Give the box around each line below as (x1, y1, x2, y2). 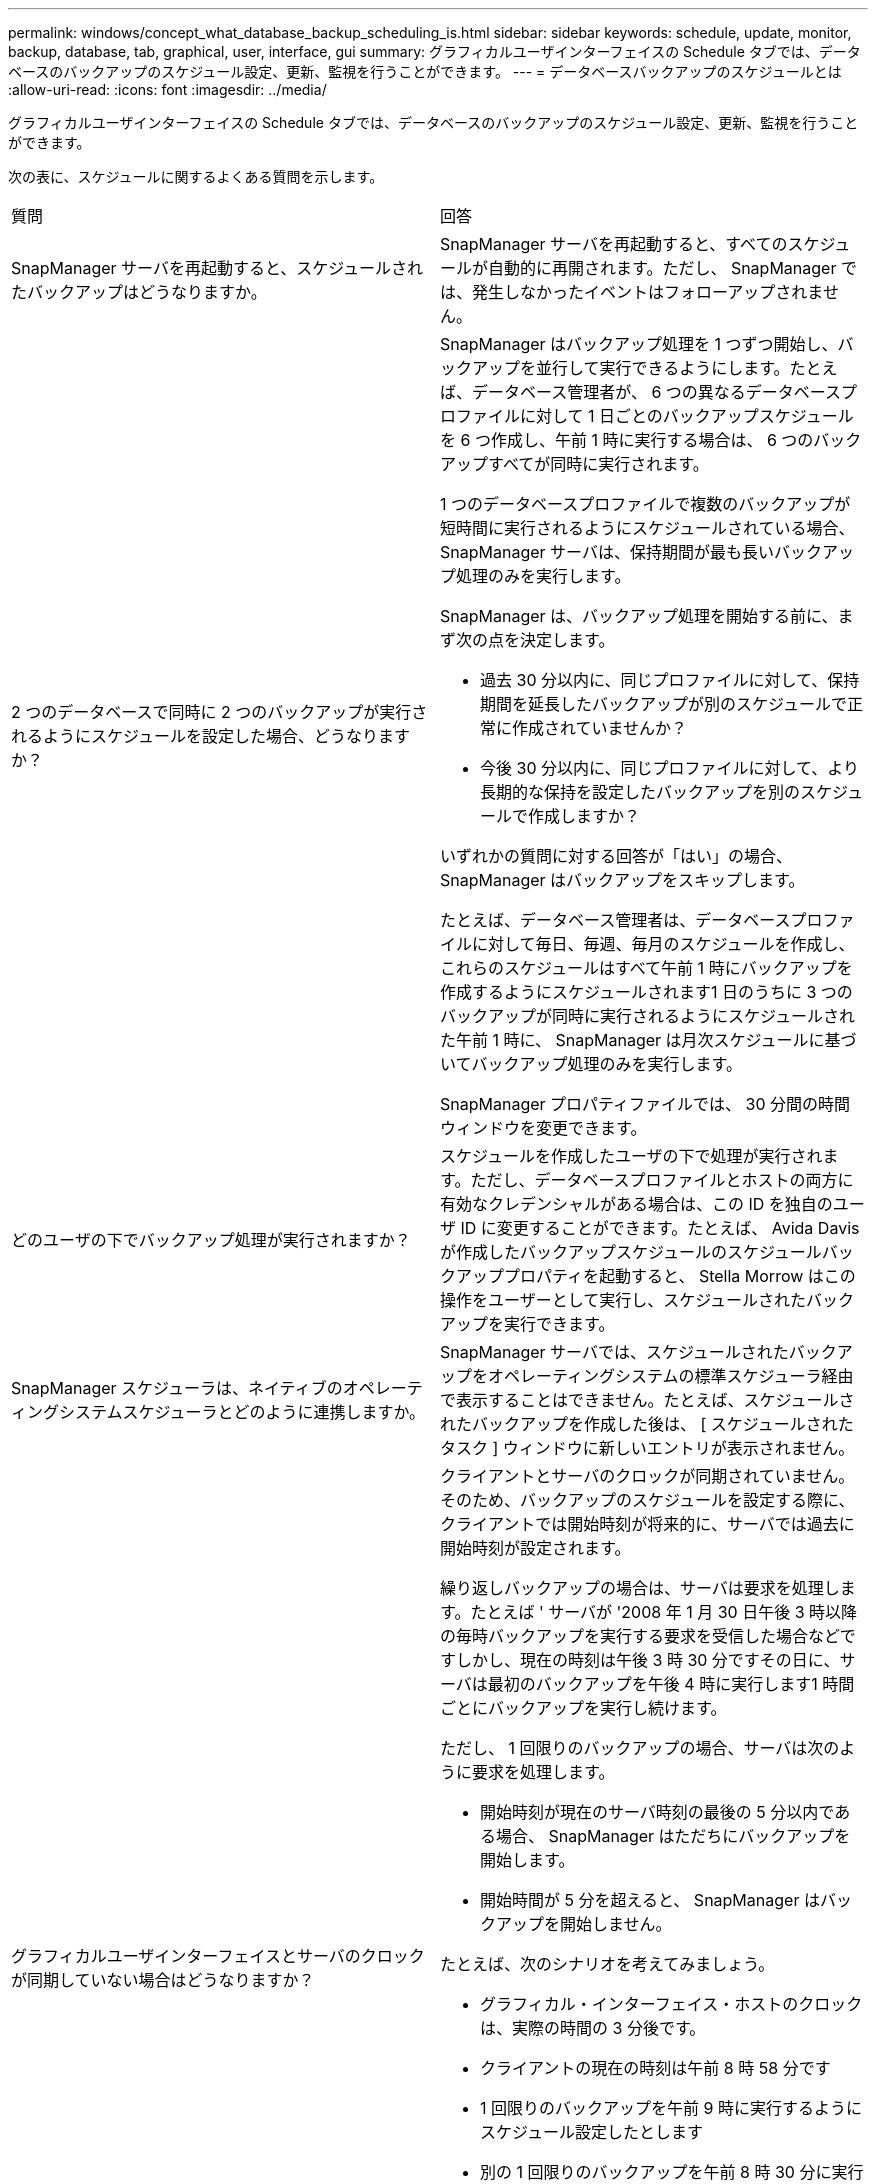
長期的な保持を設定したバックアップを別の (480, 782, 801, 802)
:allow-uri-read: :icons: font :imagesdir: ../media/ (8, 81, 327, 98)
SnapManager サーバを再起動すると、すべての (440, 234, 788, 254)
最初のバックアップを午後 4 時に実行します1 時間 (487, 1674, 855, 1694)
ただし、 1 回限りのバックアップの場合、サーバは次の (440, 1738, 840, 1758)
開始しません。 (560, 1914, 672, 1934)
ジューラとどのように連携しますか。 (154, 1402, 426, 1422)
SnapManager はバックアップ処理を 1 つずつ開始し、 (440, 334, 838, 354)
